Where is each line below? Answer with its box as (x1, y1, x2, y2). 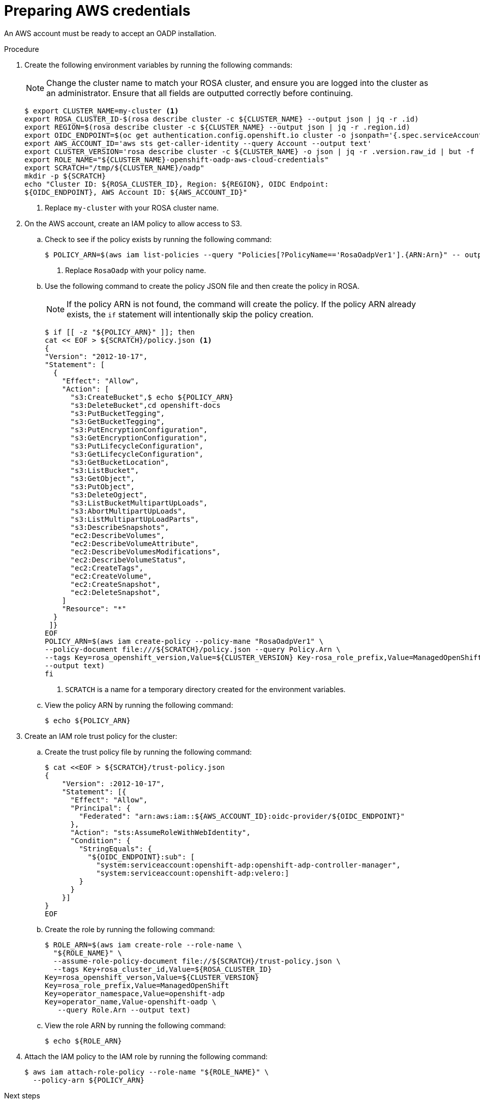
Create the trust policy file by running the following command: (45, 747, 252, 756)
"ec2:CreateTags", (70, 563, 143, 572)
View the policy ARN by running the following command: (45, 700, 233, 709)
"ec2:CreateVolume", (70, 572, 152, 580)
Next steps (4, 1091, 40, 1100)
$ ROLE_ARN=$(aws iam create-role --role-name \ (45, 940, 242, 949)
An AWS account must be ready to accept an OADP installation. (4, 28, 217, 38)
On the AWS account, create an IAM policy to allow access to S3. (24, 219, 242, 228)
